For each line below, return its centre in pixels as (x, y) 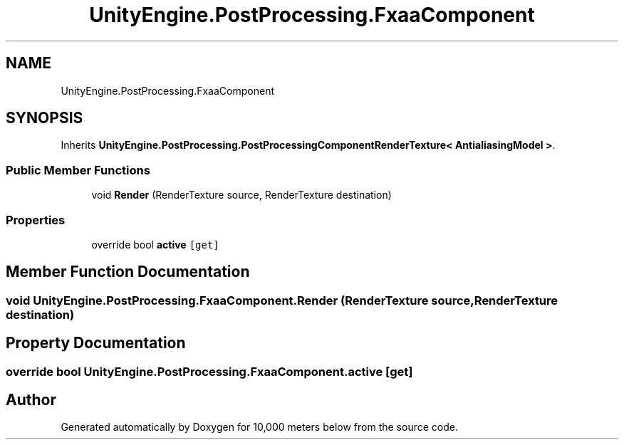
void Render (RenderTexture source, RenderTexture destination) (241, 195)
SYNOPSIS (45, 118)
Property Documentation (96, 343)
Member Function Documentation (128, 272)
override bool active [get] (155, 244)
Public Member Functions (78, 170)
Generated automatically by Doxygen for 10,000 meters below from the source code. (259, 427)
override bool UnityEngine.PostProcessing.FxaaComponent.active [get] (209, 371)
